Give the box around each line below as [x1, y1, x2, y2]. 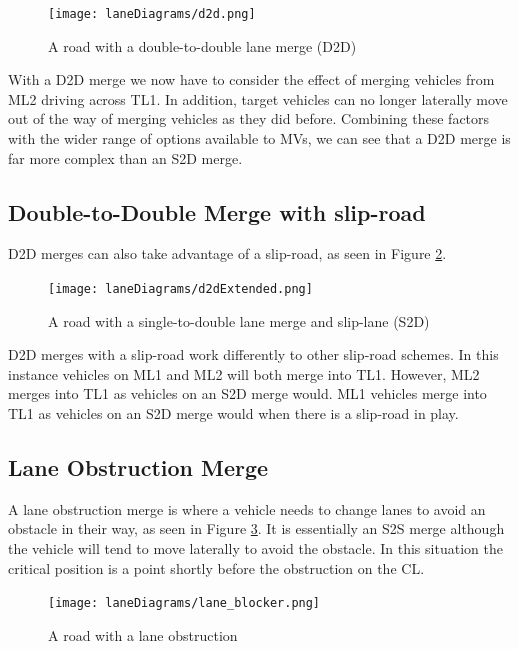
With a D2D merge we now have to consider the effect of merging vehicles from [8, 69, 495, 90]
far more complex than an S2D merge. [8, 147, 243, 168]
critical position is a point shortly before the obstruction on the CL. [8, 557, 425, 578]
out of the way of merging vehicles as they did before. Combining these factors [8, 108, 490, 129]
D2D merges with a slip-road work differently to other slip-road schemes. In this [8, 344, 499, 365]
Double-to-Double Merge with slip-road [8, 196, 426, 227]
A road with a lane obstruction [48, 624, 238, 645]
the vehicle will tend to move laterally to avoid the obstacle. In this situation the [8, 538, 503, 559]
